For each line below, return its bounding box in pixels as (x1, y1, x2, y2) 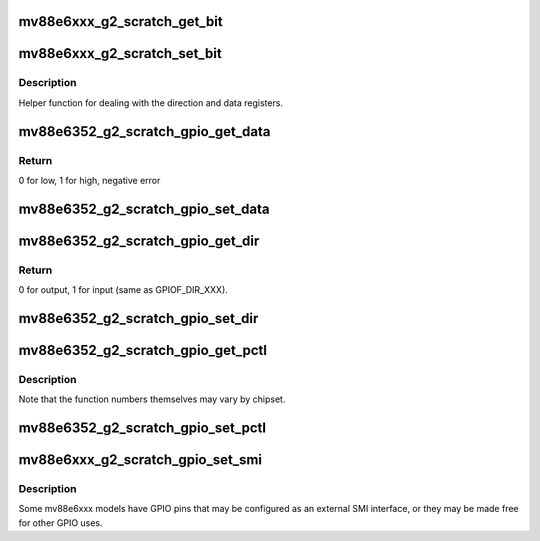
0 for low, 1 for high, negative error (18, 174, 161, 186)
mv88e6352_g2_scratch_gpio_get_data (18, 123, 271, 140)
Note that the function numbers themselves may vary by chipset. (18, 393, 286, 405)
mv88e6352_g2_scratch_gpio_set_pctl (18, 420, 267, 437)
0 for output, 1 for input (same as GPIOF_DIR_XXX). (18, 284, 229, 296)
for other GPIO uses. (18, 516, 104, 529)
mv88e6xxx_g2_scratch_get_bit (18, 13, 224, 30)
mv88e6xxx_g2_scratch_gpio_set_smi (18, 451, 263, 469)
